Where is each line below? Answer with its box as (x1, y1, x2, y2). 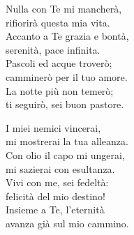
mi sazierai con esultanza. (6, 161, 115, 176)
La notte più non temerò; (6, 83, 114, 98)
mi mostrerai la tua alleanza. (6, 134, 128, 149)
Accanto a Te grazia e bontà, (6, 29, 129, 43)
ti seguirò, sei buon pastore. (6, 97, 124, 112)
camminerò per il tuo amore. (6, 69, 128, 84)
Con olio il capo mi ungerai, (6, 147, 125, 162)
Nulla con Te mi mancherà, (6, 1, 122, 15)
